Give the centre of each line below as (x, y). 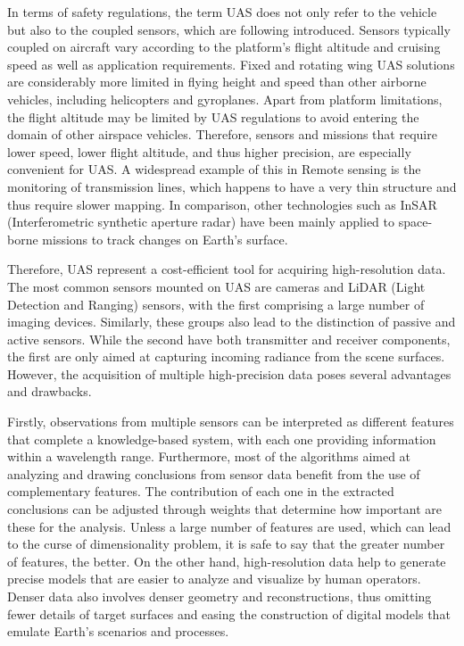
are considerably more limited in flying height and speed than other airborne (217, 82)
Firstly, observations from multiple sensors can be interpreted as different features (231, 422)
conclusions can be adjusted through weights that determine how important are (224, 509)
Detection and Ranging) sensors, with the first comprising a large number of (216, 304)
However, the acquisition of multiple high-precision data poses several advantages (229, 373)
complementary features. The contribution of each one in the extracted (201, 491)
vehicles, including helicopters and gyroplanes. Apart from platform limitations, (225, 99)
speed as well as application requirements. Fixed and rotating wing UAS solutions (231, 64)
